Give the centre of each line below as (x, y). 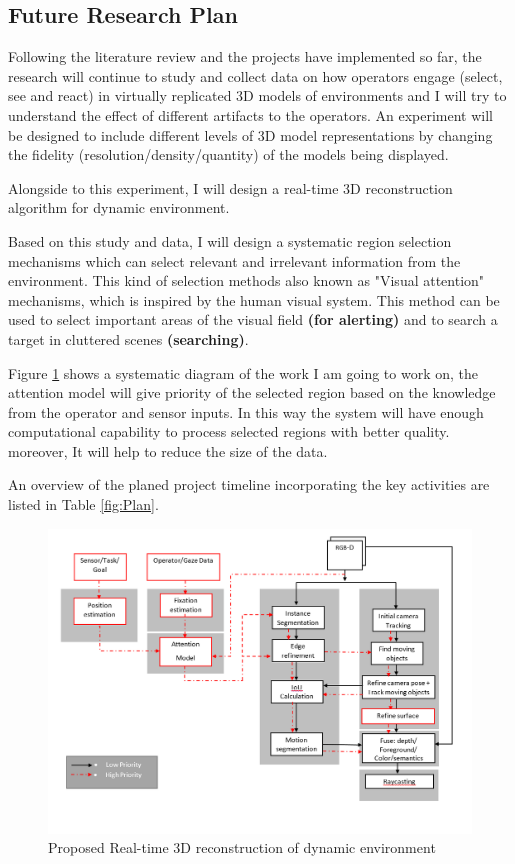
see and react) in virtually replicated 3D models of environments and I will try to (257, 95)
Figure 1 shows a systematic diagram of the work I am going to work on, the (243, 372)
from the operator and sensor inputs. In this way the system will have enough (246, 411)
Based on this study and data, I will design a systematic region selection (230, 240)
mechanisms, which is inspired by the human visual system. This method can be (254, 299)
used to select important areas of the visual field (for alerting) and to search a (253, 319)
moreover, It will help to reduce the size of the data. (168, 450)
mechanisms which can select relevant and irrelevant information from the (234, 260)
